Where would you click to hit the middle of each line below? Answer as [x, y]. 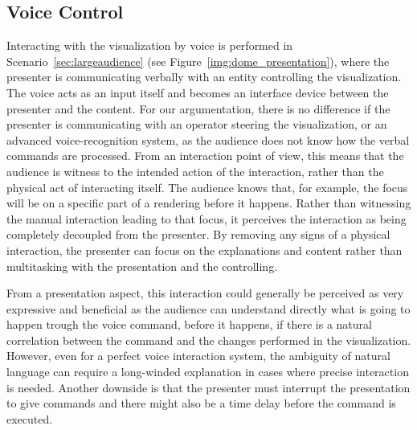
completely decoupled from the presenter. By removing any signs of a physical [198, 234]
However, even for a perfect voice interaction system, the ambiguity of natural [198, 356]
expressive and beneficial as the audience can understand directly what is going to [208, 308]
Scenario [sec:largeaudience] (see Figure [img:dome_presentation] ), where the [198, 61]
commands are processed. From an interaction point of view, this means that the [205, 156]
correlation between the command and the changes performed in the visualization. [209, 340]
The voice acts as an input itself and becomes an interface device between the [198, 92]
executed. [30, 418]
